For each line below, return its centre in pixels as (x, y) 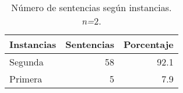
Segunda (27, 62)
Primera (26, 79)
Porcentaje (148, 44)
